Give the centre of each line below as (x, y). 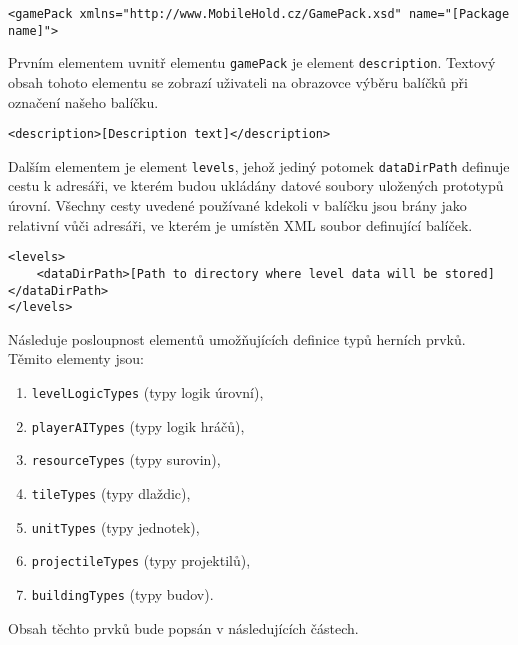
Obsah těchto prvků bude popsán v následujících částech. (183, 627)
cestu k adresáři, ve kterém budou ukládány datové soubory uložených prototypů (256, 185)
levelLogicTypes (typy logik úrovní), (147, 392)
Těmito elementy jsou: (76, 358)
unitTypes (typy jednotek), (115, 526)
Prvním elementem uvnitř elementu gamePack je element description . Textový (252, 62)
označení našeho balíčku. (83, 101)
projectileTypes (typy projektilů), (141, 560)
